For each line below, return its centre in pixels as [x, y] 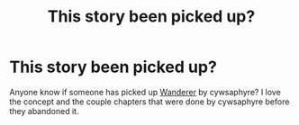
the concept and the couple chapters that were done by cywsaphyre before [149, 102]
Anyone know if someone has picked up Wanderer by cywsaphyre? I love [145, 92]
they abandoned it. [44, 111]
